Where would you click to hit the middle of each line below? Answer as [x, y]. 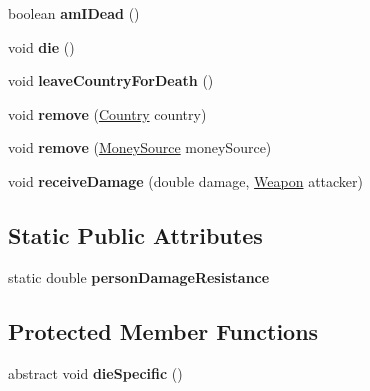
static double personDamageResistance [139, 276]
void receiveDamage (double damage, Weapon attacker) [186, 180]
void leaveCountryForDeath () [111, 80]
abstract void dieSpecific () [95, 372]
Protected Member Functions [163, 330]
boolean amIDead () [74, 13]
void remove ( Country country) [107, 113]
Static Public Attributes [135, 234]
